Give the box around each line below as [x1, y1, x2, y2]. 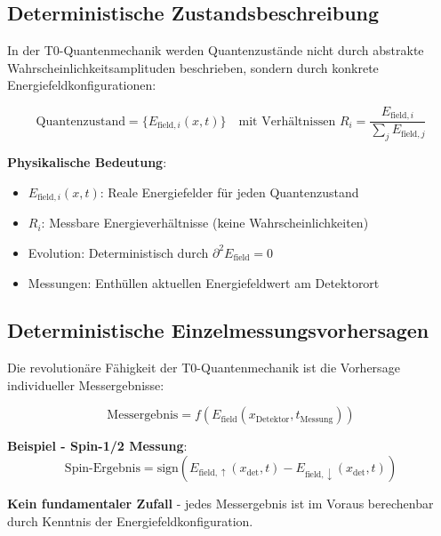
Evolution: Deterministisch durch [28, 243, 209, 261]
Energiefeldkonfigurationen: [7, 76, 156, 94]
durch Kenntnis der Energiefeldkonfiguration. [7, 511, 253, 530]
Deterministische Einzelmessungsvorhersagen [7, 316, 429, 344]
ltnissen [294, 115, 336, 128]
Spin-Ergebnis [64, 462, 140, 476]
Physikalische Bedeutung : [7, 153, 167, 172]
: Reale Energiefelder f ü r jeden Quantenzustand [100, 182, 359, 201]
